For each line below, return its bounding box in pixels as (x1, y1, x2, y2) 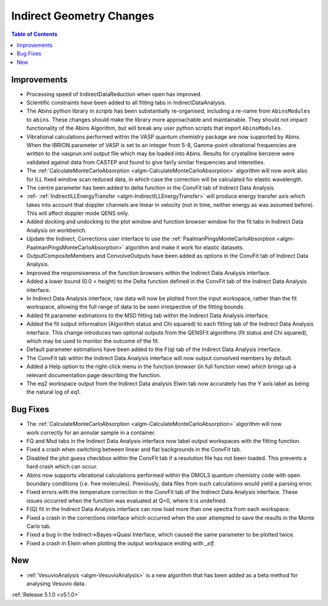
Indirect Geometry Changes (11, 9, 154, 23)
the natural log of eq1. (26, 388, 81, 395)
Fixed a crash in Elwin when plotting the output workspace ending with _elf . (26, 539, 216, 547)
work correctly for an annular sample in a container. (26, 429, 156, 436)
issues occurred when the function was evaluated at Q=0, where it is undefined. (26, 496, 227, 504)
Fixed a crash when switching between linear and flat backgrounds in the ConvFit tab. (26, 446, 242, 453)
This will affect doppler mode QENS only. (26, 210, 129, 217)
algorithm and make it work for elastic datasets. (125, 243, 244, 251)
